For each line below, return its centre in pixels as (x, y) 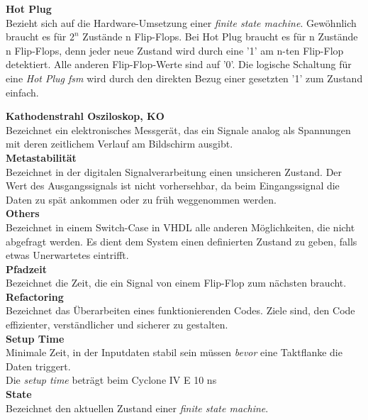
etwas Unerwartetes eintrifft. (67, 255)
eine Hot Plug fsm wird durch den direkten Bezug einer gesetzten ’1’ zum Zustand (184, 78)
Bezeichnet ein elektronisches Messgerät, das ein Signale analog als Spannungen (178, 129)
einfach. (22, 92)
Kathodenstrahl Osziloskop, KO (85, 116)
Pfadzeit (26, 269)
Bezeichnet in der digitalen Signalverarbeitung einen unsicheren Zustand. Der (174, 171)
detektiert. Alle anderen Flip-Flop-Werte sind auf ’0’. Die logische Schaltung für (179, 64)
